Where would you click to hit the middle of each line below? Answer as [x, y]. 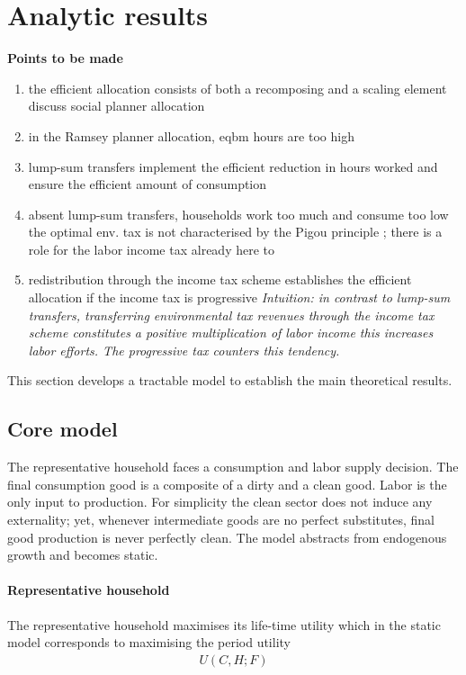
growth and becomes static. [83, 555]
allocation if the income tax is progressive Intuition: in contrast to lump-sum [239, 297]
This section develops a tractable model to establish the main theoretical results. [230, 380]
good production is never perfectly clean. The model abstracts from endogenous [227, 537]
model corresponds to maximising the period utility [149, 642]
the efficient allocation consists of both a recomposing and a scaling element [237, 88]
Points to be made [65, 58]
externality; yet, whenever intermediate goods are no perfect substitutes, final [221, 520]
